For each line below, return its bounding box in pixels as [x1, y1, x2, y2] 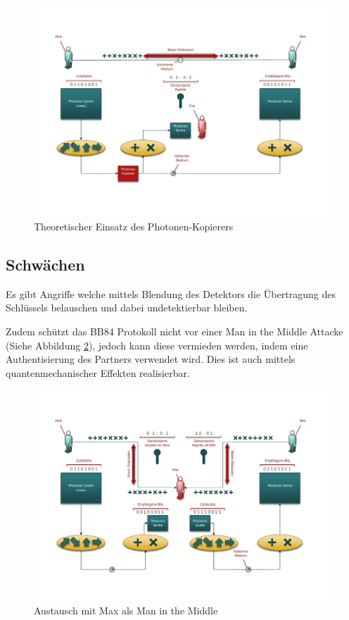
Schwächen [6, 253, 85, 275]
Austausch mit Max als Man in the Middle [34, 603, 218, 618]
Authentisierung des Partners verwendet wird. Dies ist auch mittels [6, 352, 296, 366]
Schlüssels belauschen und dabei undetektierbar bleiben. [6, 300, 248, 315]
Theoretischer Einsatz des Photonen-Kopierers [34, 218, 234, 233]
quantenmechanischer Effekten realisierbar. [6, 365, 190, 380]
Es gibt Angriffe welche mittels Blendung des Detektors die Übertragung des [6, 286, 336, 301]
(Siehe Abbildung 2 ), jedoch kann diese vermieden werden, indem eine [6, 337, 308, 352]
